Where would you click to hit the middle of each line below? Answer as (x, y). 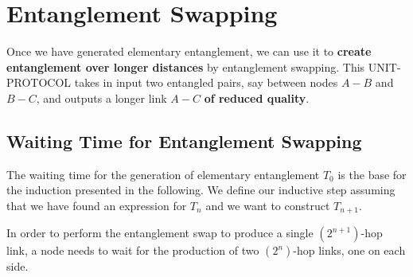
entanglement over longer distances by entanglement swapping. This (186, 66)
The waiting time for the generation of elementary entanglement (163, 174)
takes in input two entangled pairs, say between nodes (206, 82)
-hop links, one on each (349, 250)
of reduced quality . (257, 98)
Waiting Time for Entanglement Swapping (184, 140)
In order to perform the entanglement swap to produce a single (160, 233)
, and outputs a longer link (101, 98)
